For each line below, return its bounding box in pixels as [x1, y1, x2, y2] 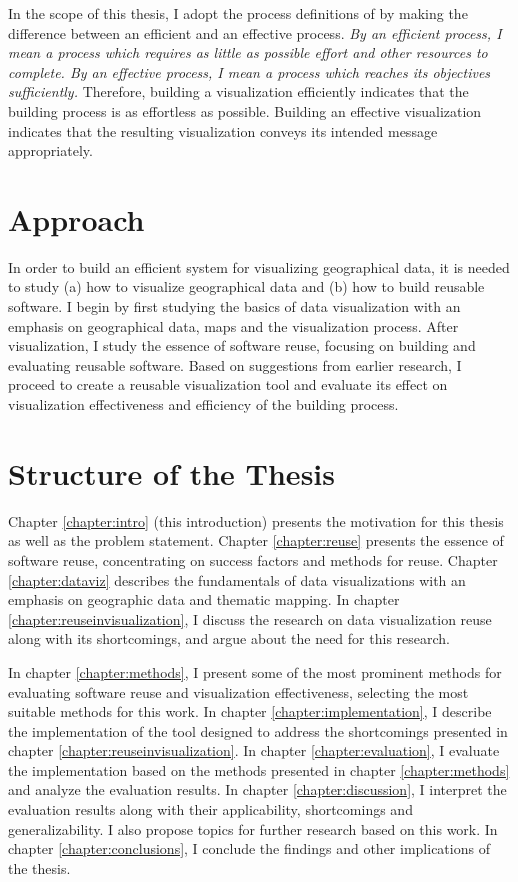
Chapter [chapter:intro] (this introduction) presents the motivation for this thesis [8, 510, 504, 531]
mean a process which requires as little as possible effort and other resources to [8, 42, 488, 63]
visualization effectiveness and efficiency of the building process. [8, 394, 399, 415]
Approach [8, 198, 145, 239]
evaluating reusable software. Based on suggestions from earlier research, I [8, 354, 462, 375]
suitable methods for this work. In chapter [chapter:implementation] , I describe [8, 701, 492, 722]
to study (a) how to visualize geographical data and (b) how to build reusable [8, 276, 485, 297]
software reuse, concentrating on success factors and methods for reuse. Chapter [8, 549, 498, 570]
